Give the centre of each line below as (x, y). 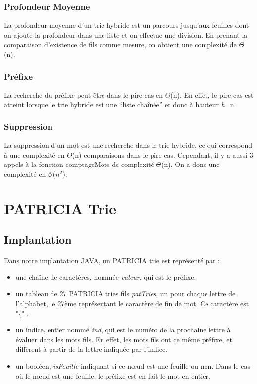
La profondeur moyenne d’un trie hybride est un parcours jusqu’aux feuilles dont (127, 25)
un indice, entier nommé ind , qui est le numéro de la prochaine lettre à (123, 330)
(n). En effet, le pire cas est (212, 94)
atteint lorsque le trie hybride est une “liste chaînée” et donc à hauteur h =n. (120, 104)
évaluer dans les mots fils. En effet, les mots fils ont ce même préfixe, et (124, 339)
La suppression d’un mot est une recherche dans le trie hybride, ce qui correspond (128, 145)
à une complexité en (34, 154)
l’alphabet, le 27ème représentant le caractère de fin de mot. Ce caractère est (132, 303)
